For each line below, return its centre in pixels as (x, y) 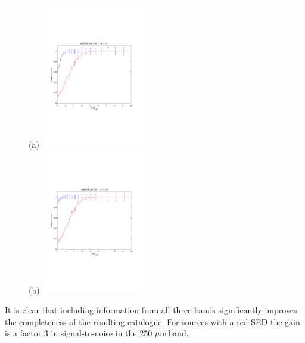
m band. (174, 333)
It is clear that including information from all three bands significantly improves (151, 310)
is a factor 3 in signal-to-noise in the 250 (79, 333)
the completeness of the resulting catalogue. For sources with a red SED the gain (152, 321)
